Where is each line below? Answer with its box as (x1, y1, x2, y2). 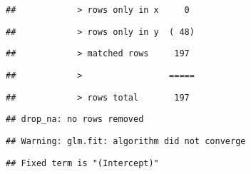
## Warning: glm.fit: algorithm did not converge (6, 135, 246, 146)
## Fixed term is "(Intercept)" (6, 158, 159, 168)
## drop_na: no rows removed (6, 114, 144, 125)
